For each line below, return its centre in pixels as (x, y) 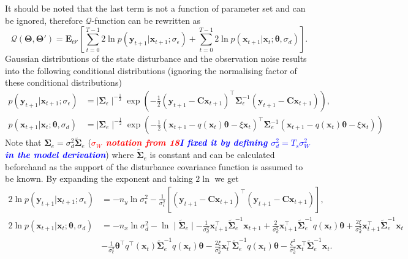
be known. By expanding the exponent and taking (99, 178)
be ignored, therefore (44, 20)
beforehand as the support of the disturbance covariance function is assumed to (154, 166)
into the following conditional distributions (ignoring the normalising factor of (151, 70)
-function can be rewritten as (146, 20)
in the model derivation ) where (70, 155)
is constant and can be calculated (212, 155)
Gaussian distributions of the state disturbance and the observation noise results (156, 58)
